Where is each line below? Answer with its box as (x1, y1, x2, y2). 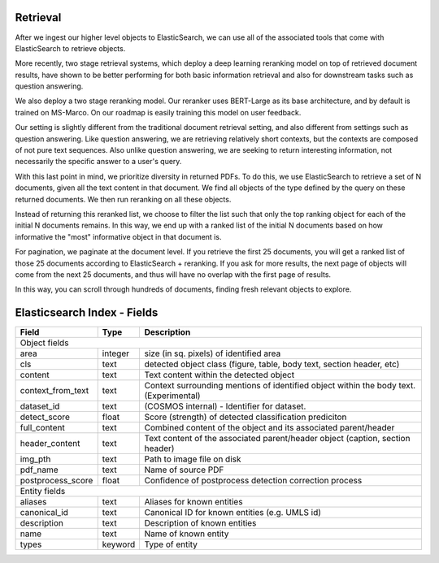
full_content (20, 422, 65, 434)
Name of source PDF (144, 464, 224, 475)
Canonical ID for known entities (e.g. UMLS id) (144, 507, 321, 518)
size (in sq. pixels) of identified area (144, 348, 281, 359)
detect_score (20, 411, 71, 422)
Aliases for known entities (144, 496, 243, 508)
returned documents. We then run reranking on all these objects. (15, 194, 232, 204)
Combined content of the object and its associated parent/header (144, 422, 395, 434)
